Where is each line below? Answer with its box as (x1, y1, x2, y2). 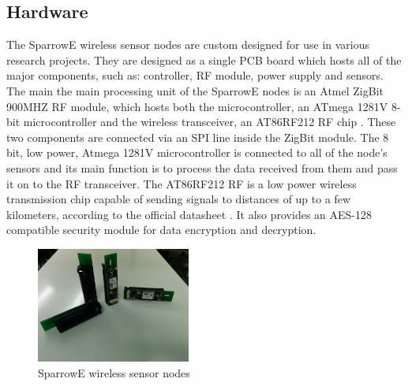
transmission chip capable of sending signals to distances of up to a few (6, 191, 351, 207)
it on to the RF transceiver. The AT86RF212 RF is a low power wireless (6, 175, 357, 191)
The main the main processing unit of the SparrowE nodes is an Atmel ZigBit (6, 82, 384, 98)
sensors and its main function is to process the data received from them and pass (6, 159, 398, 176)
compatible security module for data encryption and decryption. (6, 221, 316, 238)
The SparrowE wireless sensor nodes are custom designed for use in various (6, 36, 370, 53)
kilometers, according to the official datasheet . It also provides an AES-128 (6, 206, 372, 222)
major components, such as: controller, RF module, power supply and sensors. (6, 67, 384, 84)
